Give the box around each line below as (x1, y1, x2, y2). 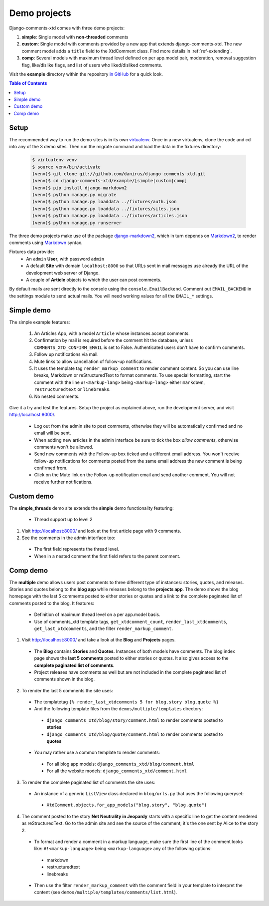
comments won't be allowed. (34, 444, 94, 450)
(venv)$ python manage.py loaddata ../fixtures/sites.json (32, 206, 179, 212)
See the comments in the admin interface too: (21, 535, 116, 541)
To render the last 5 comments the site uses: (21, 687, 113, 693)
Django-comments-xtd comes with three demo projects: (9, 25, 125, 31)
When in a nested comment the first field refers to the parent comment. (34, 553, 180, 559)
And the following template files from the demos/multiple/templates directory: (34, 706, 203, 712)
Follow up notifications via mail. (34, 351, 99, 357)
